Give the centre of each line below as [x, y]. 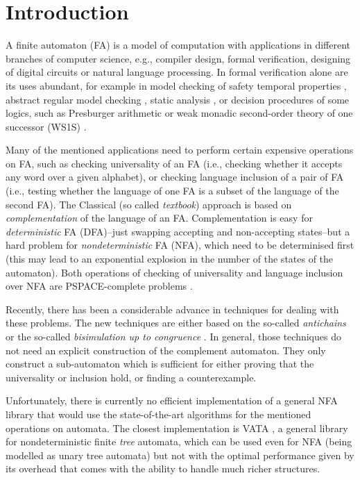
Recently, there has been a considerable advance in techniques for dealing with [172, 309]
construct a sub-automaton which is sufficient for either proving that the [160, 364]
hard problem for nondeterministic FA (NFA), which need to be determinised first [180, 245]
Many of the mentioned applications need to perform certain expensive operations [180, 150]
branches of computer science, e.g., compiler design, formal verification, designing [178, 58]
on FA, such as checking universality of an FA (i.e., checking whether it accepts [174, 163]
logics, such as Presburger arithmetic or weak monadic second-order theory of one [179, 113]
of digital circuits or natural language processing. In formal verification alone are [177, 72]
